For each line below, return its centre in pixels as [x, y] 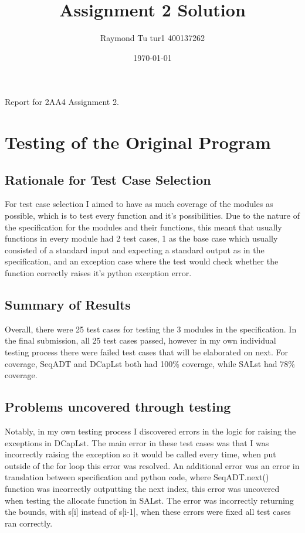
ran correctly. [29, 523]
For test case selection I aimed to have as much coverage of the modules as [139, 204]
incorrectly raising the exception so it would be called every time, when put [140, 454]
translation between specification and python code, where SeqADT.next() [137, 477]
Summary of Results [68, 305]
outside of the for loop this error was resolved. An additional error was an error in [152, 465]
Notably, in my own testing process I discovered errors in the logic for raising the [150, 431]
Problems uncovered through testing [118, 407]
